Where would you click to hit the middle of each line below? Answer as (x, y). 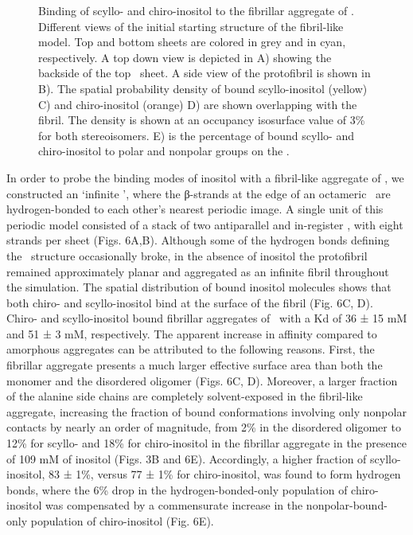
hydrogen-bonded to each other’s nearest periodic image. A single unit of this (195, 209)
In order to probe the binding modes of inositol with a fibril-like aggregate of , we (205, 177)
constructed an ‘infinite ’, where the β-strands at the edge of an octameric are (199, 193)
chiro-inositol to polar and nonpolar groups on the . (164, 151)
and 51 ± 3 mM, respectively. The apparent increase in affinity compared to (192, 333)
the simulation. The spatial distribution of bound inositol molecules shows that (199, 287)
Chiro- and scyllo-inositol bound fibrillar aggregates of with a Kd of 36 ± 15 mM (207, 318)
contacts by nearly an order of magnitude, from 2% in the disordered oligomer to (204, 427)
